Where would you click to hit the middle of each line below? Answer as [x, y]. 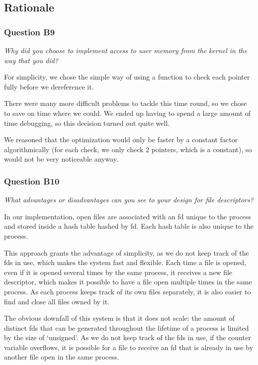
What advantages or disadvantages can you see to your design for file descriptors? [129, 200]
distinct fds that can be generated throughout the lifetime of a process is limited [127, 327]
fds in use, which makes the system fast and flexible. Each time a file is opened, [125, 262]
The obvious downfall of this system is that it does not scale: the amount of [119, 318]
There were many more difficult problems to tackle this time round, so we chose [126, 103]
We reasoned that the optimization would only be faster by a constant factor [121, 139]
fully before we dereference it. [49, 86]
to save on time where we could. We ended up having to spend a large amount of [128, 113]
